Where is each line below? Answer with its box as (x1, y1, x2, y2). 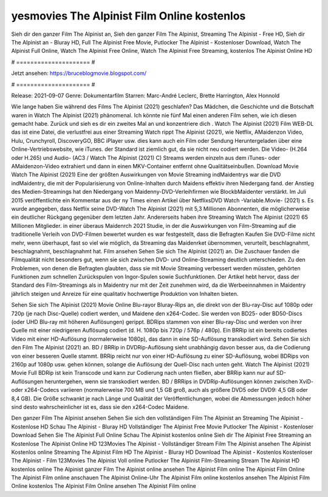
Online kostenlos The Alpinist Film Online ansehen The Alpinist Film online (11, 482, 197, 490)
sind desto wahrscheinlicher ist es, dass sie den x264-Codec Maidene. (11, 403, 190, 410)
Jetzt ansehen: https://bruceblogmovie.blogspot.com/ (11, 70, 147, 77)
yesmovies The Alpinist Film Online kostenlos (11, 9, 246, 22)
